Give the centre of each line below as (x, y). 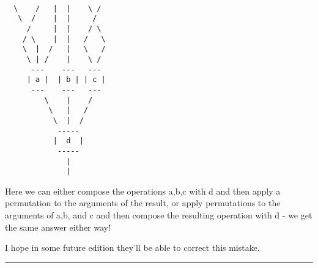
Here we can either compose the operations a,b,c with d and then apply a (143, 191)
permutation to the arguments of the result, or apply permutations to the (143, 203)
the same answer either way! (58, 227)
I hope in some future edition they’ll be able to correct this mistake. (132, 248)
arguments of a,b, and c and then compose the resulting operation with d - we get (159, 215)
